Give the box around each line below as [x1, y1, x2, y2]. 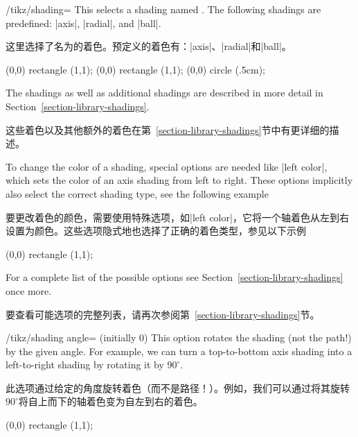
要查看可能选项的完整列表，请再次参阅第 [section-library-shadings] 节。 [6, 307, 320, 321]
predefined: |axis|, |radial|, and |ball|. [6, 15, 161, 30]
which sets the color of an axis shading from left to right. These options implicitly [6, 173, 353, 187]
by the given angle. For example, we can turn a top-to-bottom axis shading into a [6, 343, 352, 358]
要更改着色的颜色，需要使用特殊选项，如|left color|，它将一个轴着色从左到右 [6, 209, 349, 224]
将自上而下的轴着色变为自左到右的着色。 [18, 394, 203, 409]
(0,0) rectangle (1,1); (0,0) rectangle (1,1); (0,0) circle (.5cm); [6, 62, 265, 76]
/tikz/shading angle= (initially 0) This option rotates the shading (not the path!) [6, 330, 352, 345]
